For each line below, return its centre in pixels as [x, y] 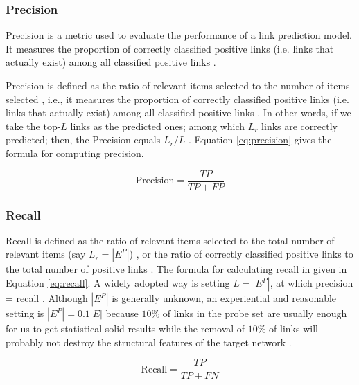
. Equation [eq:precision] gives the [260, 140]
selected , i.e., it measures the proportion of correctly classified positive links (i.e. [177, 99]
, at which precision [312, 283]
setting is [25, 313]
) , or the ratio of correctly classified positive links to [241, 254]
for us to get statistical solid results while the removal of [125, 329]
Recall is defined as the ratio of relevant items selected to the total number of [170, 240]
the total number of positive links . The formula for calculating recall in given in [176, 269]
